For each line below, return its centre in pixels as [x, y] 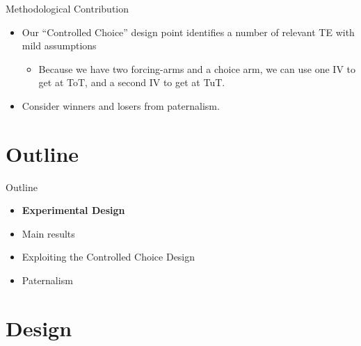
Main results [48, 233]
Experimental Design [73, 210]
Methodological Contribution [67, 8]
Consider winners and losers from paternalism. [121, 105]
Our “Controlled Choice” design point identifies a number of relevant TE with [188, 32]
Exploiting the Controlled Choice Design [109, 257]
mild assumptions [59, 46]
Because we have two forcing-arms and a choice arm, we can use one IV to [197, 68]
